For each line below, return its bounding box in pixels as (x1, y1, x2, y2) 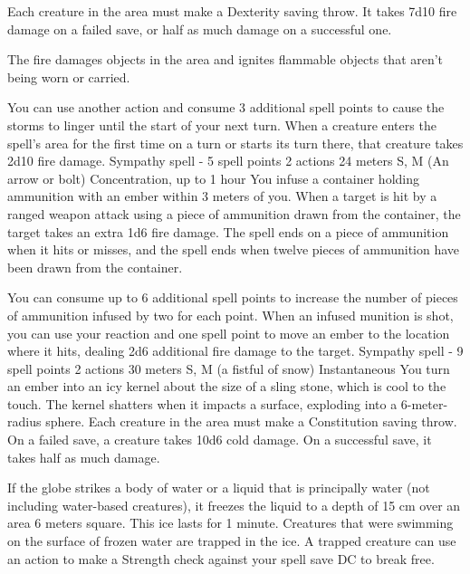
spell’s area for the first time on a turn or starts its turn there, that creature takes (7, 133, 464, 152)
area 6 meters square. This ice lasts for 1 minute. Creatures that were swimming (7, 513, 454, 532)
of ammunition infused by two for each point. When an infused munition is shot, (7, 305, 454, 324)
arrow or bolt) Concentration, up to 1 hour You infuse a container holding (7, 168, 420, 187)
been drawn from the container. (7, 257, 183, 276)
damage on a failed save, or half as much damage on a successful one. (7, 19, 392, 38)
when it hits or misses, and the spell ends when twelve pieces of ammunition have (7, 240, 460, 259)
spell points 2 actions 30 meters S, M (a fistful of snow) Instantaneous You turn (7, 359, 450, 378)
